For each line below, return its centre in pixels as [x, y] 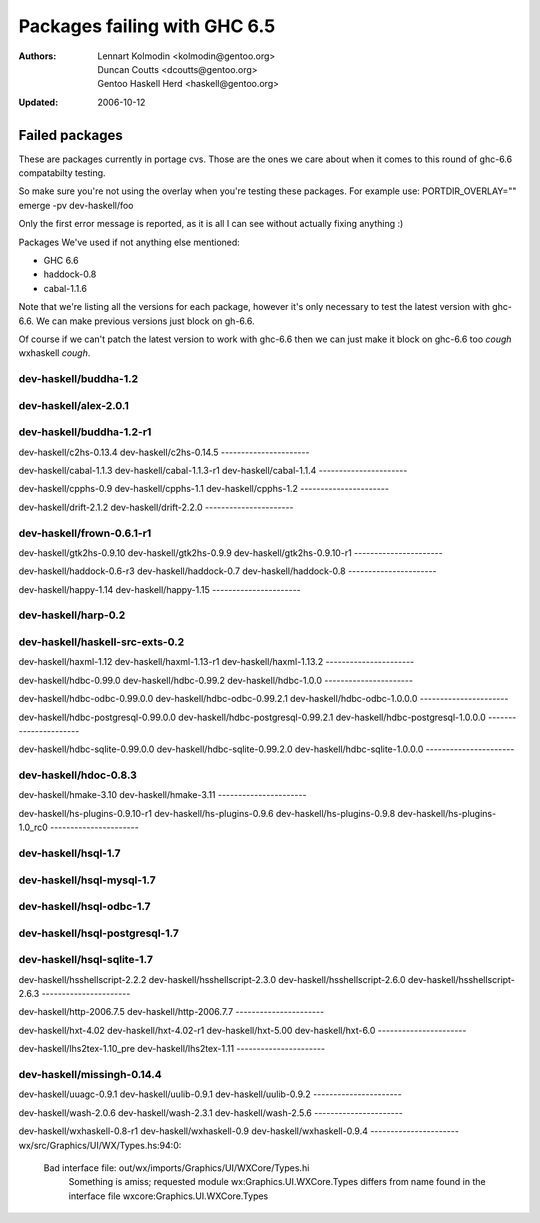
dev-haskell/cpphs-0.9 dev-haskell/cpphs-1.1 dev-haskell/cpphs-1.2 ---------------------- [204, 489]
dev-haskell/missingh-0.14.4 [90, 1074]
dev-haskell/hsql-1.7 [69, 853]
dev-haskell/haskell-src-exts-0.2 [101, 642]
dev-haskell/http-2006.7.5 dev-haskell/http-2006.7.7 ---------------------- [171, 1012]
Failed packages [71, 135]
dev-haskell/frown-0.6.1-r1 [85, 533]
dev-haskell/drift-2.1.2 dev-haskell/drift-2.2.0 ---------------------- [156, 507]
